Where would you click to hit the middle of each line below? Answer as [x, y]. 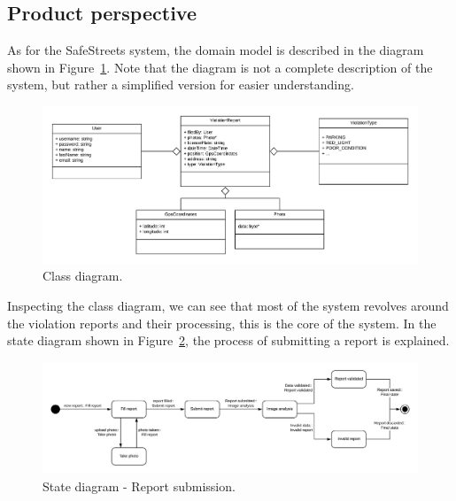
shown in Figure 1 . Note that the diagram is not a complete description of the [220, 67]
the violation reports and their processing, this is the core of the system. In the [222, 323]
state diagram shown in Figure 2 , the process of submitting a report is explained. [228, 340]
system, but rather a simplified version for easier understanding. [181, 85]
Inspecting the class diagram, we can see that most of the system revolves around [228, 305]
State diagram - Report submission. [139, 486]
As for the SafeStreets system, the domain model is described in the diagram [216, 50]
